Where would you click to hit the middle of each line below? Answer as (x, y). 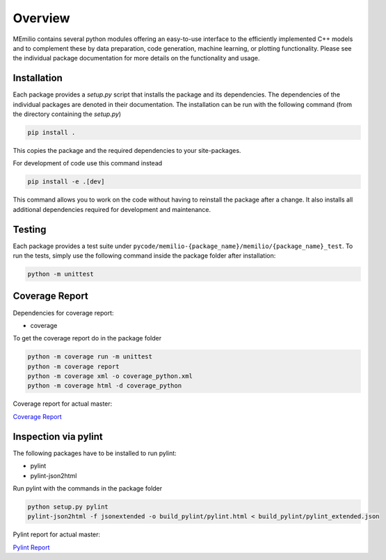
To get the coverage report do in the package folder (87, 338)
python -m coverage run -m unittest (90, 357)
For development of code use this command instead (88, 163)
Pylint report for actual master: (57, 534)
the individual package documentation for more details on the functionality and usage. (136, 58)
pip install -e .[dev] (66, 182)
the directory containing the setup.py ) (67, 114)
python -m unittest (61, 274)
